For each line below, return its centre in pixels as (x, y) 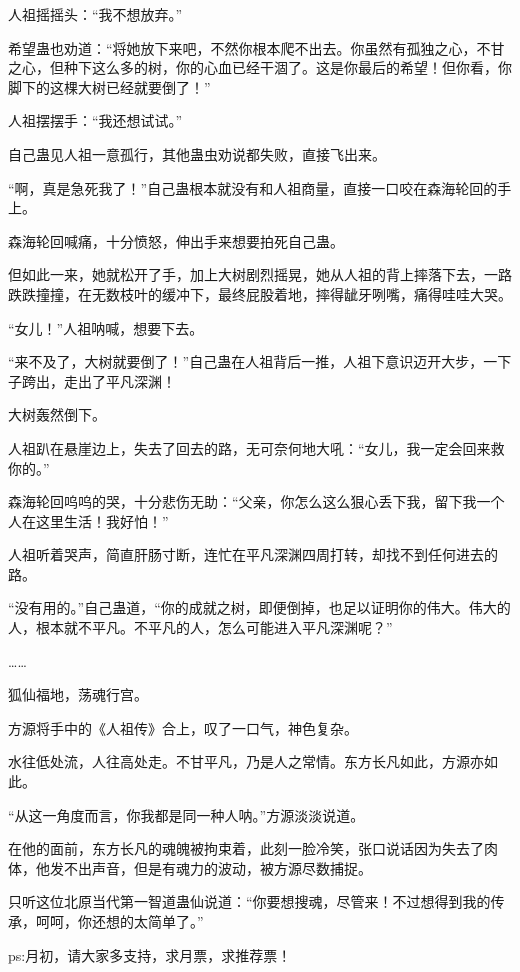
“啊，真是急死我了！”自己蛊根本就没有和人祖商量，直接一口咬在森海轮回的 (253, 187)
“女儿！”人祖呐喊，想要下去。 (106, 327)
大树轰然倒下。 (57, 414)
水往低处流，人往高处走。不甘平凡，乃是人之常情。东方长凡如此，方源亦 (246, 761)
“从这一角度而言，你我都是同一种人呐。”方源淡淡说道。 (186, 814)
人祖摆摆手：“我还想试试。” (95, 120)
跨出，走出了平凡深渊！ (98, 380)
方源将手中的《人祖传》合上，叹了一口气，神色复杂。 (183, 727)
